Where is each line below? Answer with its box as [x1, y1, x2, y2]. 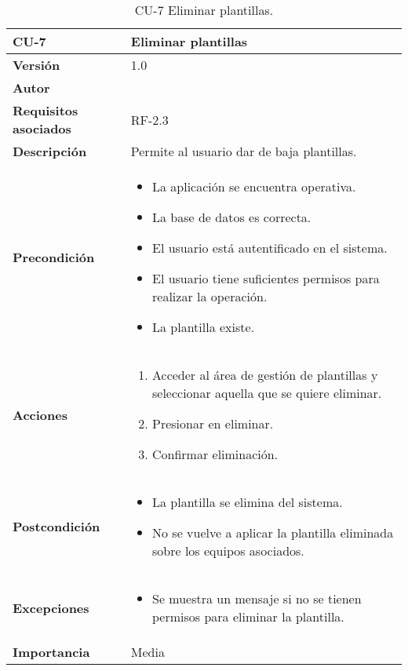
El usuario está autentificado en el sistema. [152, 239, 388, 257]
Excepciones [13, 598, 89, 617]
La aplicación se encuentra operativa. [152, 177, 356, 195]
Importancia [13, 643, 90, 661]
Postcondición [13, 517, 100, 535]
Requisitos [13, 101, 78, 119]
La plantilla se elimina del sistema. [152, 493, 343, 511]
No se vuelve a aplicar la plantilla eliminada [152, 523, 394, 542]
